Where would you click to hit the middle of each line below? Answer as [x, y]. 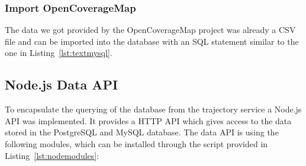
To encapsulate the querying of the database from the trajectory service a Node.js [153, 109]
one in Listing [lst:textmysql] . [59, 53]
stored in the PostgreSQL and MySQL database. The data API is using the [142, 132]
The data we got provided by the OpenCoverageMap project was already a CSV [150, 30]
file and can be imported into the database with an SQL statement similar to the [152, 41]
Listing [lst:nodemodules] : [52, 155]
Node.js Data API [62, 84]
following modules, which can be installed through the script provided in [136, 143]
